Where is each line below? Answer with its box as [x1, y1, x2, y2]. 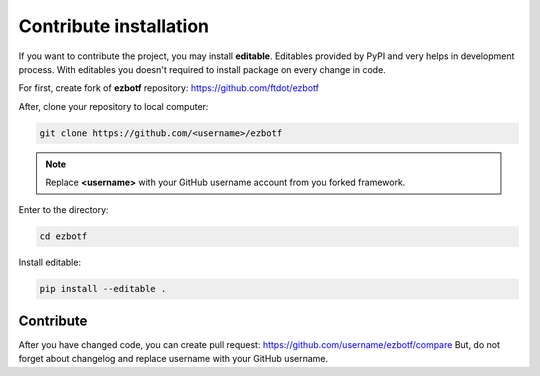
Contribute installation [18, 15, 210, 37]
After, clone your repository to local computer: [18, 100, 209, 112]
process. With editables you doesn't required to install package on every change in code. [18, 63, 387, 75]
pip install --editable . [39, 283, 167, 295]
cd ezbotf [39, 231, 88, 242]
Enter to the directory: [18, 204, 109, 216]
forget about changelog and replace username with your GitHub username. [18, 353, 329, 365]
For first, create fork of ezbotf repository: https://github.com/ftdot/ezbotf [18, 82, 320, 94]
